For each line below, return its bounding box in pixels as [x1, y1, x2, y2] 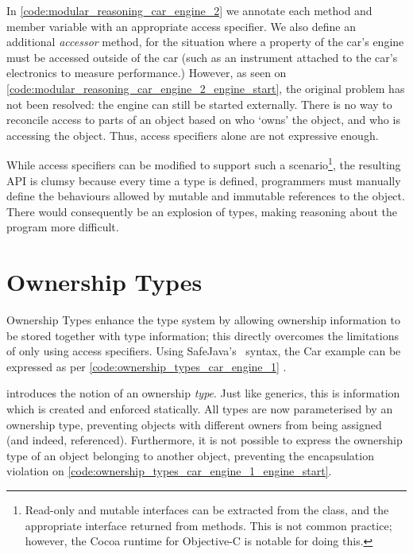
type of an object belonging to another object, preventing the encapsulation [6, 447, 374, 463]
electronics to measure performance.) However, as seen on [6, 64, 287, 81]
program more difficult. [6, 219, 119, 235]
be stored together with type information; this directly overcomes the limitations [6, 327, 399, 343]
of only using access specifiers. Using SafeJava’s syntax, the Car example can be [6, 343, 401, 359]
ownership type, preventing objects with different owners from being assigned [6, 416, 382, 432]
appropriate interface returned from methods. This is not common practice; [25, 517, 392, 533]
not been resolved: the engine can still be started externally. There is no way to [6, 95, 392, 112]
